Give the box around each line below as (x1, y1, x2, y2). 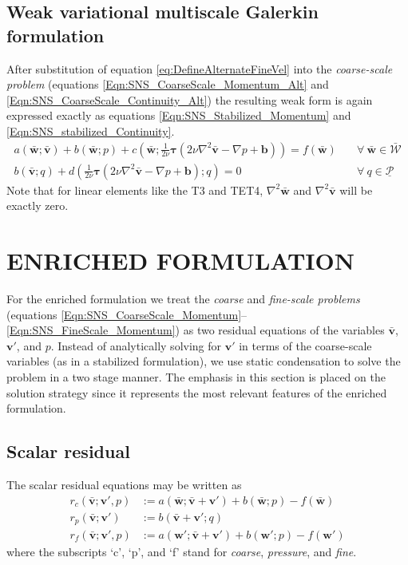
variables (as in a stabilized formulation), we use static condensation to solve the (6, 353, 401, 369)
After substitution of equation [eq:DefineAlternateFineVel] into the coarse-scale (6, 60, 393, 77)
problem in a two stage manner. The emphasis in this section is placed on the (6, 368, 386, 385)
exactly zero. (6, 197, 69, 214)
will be (339, 181, 373, 198)
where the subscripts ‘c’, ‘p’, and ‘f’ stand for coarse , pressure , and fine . (6, 543, 357, 560)
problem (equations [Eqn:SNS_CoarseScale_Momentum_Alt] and (6, 76, 329, 93)
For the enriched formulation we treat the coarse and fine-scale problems (6, 290, 360, 306)
